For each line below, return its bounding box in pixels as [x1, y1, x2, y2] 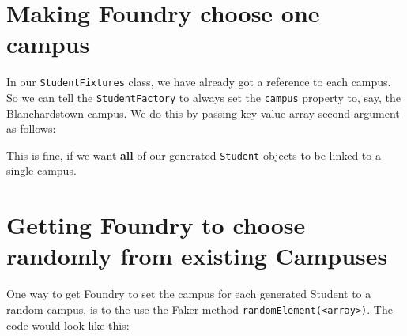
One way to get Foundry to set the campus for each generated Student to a [6, 285, 371, 302]
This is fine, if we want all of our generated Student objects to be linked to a [6, 146, 381, 163]
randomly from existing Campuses [6, 240, 388, 272]
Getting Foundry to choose [6, 209, 306, 241]
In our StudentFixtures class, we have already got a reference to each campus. [6, 74, 391, 90]
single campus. [6, 162, 77, 179]
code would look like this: [6, 316, 130, 333]
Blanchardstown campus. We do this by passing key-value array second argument [6, 104, 400, 121]
